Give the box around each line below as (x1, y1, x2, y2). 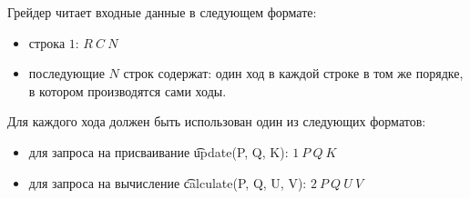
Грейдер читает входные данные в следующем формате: (7, 3, 317, 21)
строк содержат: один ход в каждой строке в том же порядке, (123, 64, 464, 83)
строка (28, 33, 66, 52)
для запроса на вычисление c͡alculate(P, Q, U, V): (28, 173, 307, 192)
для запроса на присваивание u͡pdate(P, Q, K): (28, 142, 289, 161)
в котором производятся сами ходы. (28, 81, 227, 100)
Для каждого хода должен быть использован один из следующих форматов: (7, 112, 426, 131)
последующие (28, 64, 105, 83)
